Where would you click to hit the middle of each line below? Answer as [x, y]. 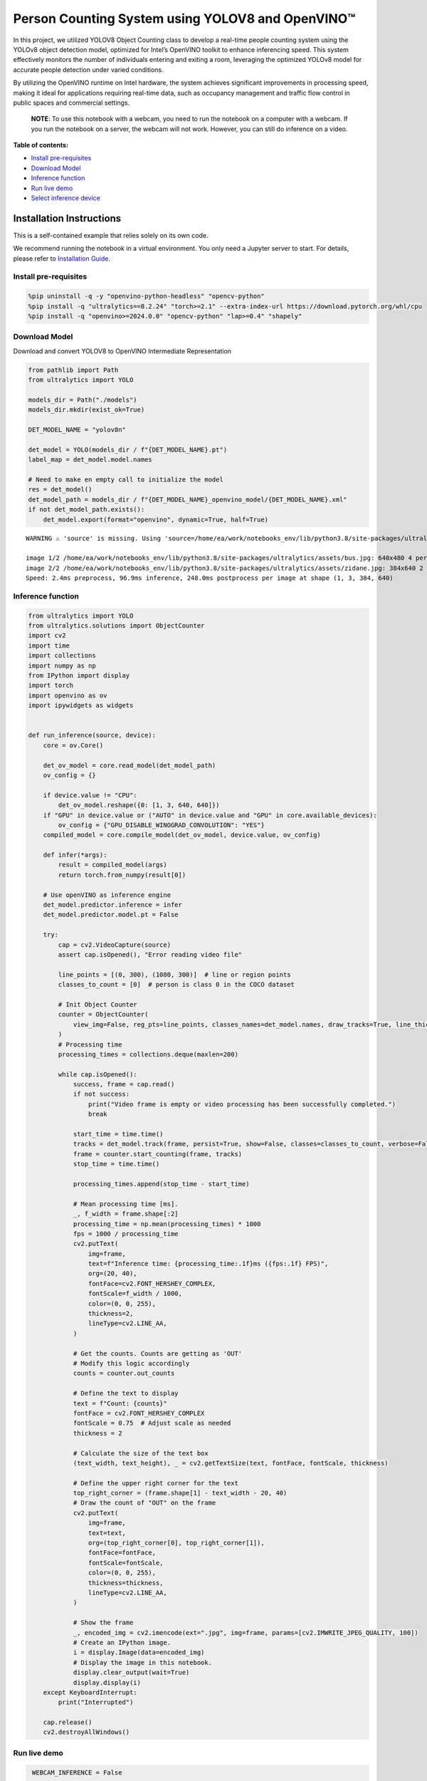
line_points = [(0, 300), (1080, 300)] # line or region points [174, 975]
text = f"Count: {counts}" [120, 1403]
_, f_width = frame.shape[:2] [126, 1214]
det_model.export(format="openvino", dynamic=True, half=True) [156, 519]
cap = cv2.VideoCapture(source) [114, 945]
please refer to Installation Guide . [62, 258]
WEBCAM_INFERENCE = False [77, 1772]
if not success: [101, 1094]
